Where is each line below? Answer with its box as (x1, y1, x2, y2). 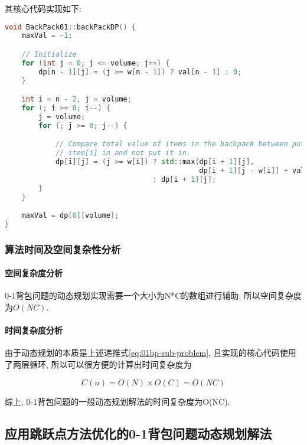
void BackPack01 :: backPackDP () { (5, 22, 136, 31)
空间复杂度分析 (5, 267, 63, 279)
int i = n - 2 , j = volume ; (21, 95, 132, 104)
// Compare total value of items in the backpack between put (55, 140, 305, 149)
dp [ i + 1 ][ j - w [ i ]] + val (199, 166, 305, 175)
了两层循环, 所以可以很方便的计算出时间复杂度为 (5, 358, 192, 371)
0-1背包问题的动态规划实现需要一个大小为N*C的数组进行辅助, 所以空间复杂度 (5, 289, 302, 302)
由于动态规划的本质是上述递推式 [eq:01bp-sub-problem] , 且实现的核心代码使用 (5, 346, 296, 359)
